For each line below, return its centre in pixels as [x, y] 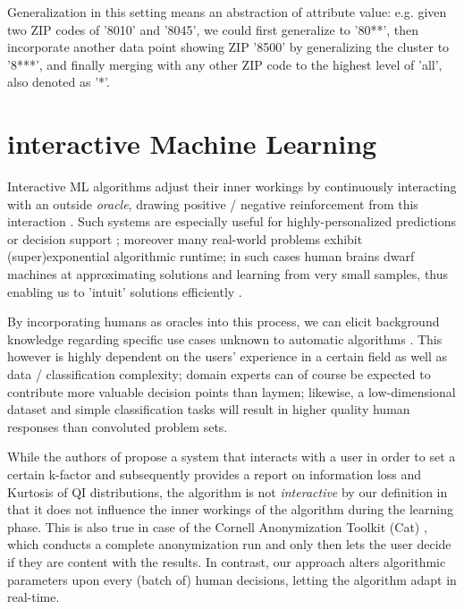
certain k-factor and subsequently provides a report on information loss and [215, 474]
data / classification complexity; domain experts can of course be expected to [219, 374]
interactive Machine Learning [192, 144]
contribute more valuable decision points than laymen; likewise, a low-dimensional [232, 391]
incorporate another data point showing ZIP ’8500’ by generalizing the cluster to [228, 47]
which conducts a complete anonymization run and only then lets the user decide [229, 544]
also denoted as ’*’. [59, 82]
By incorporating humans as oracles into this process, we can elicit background [224, 321]
